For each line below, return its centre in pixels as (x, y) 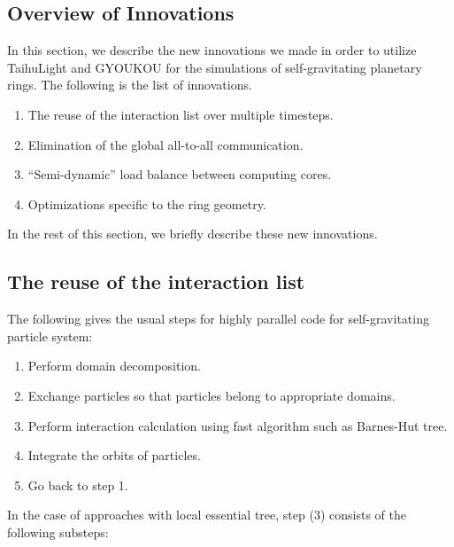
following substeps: (58, 531)
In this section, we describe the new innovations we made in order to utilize (212, 50)
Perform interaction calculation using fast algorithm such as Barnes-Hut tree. (238, 425)
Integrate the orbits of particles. (114, 455)
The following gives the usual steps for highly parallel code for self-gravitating (218, 319)
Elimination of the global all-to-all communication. (165, 144)
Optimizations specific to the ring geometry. (147, 203)
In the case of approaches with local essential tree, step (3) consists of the (207, 515)
